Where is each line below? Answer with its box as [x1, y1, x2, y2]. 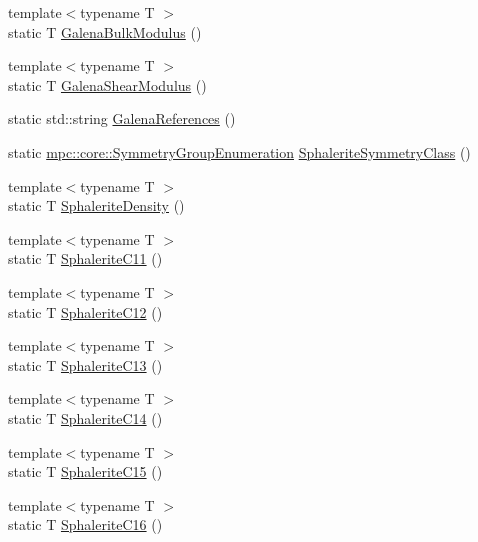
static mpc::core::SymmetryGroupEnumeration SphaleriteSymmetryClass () [8, 141, 471, 162]
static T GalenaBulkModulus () [8, 21, 202, 42]
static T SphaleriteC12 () [8, 301, 163, 322]
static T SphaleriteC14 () [8, 407, 163, 428]
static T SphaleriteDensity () [8, 195, 185, 216]
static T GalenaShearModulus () [8, 74, 207, 95]
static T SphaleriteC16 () [8, 514, 163, 535]
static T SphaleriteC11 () [8, 248, 163, 269]
